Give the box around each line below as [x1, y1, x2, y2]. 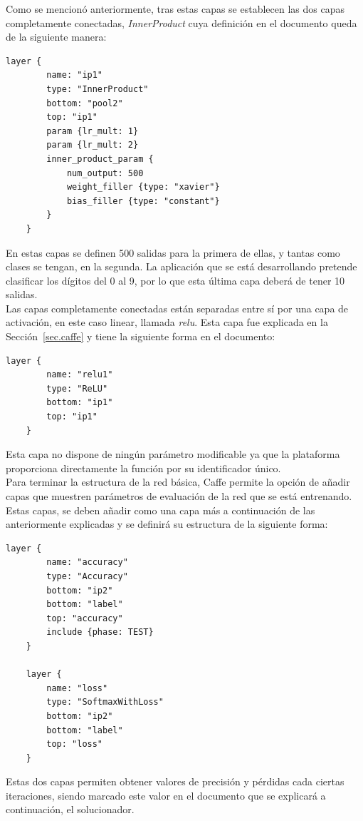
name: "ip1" [46, 70, 103, 81]
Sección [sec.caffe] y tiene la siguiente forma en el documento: [6, 329, 275, 344]
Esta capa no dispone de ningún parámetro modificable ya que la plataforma [6, 447, 340, 462]
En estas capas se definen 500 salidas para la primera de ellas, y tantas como [6, 245, 340, 260]
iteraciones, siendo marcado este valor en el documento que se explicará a [6, 787, 326, 802]
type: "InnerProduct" [46, 83, 149, 94]
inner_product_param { [46, 153, 154, 164]
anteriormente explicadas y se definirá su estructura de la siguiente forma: [6, 516, 328, 531]
